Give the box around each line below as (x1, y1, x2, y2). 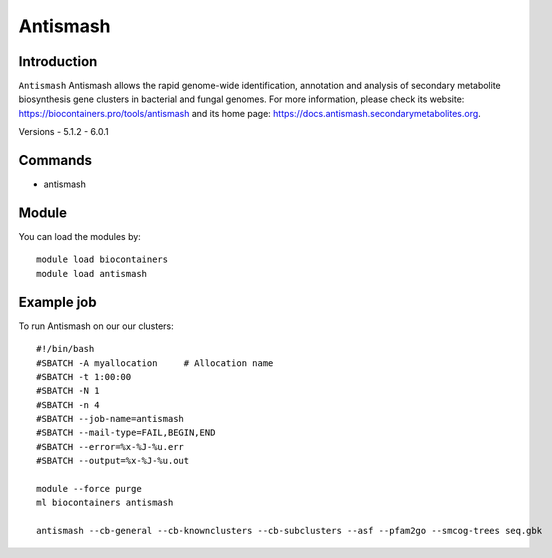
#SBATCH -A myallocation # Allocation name (36, 357, 274, 369)
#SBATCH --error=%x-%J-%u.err (36, 441, 185, 452)
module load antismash (36, 268, 148, 279)
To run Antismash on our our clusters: (18, 320, 174, 332)
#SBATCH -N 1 (36, 385, 100, 397)
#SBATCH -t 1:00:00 (36, 371, 132, 382)
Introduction (18, 53, 98, 70)
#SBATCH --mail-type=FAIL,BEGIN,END (36, 427, 216, 439)
